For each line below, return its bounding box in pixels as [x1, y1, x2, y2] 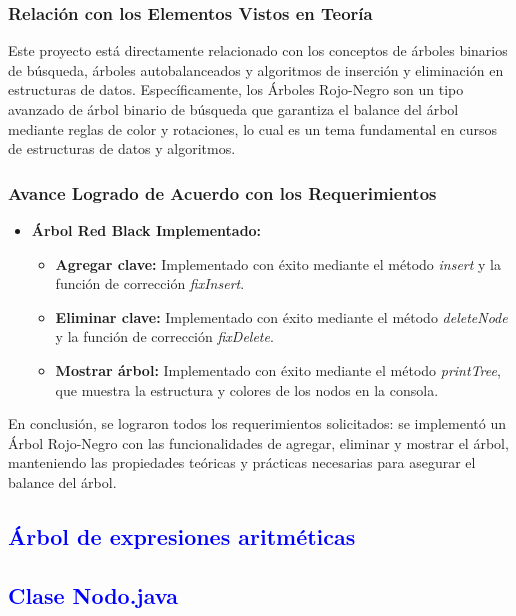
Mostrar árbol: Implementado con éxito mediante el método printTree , [55, 359, 501, 380]
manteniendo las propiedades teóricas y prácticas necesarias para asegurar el [8, 452, 476, 473]
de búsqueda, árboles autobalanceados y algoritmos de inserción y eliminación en [8, 59, 504, 80]
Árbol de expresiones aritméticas [8, 520, 356, 551]
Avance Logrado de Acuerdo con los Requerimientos [8, 180, 437, 205]
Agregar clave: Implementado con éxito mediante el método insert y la [55, 253, 501, 274]
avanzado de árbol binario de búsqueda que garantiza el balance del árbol [8, 99, 459, 119]
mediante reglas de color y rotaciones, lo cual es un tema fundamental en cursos [8, 118, 497, 139]
